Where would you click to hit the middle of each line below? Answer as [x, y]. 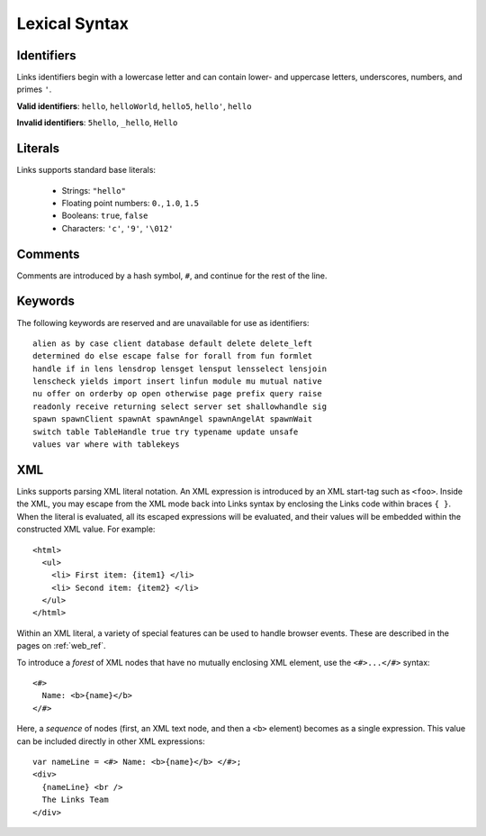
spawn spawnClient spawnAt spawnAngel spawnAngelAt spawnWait [173, 419]
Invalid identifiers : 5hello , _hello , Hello [97, 123]
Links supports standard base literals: [86, 170]
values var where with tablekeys [106, 445]
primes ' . [34, 89]
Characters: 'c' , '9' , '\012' [117, 228]
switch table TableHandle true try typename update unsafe [166, 432]
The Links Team [75, 800]
